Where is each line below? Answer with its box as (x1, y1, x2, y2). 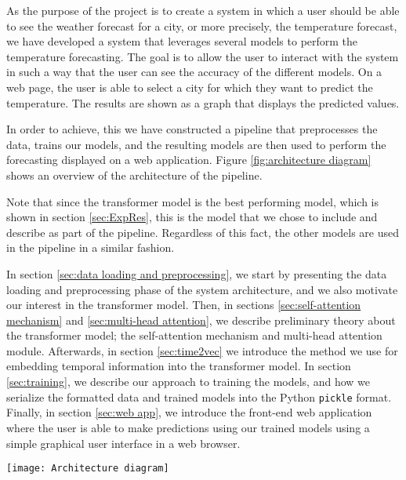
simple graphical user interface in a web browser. (6, 435, 241, 451)
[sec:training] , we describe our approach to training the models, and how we (6, 373, 370, 390)
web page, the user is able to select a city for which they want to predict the (6, 78, 373, 95)
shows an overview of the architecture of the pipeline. (6, 166, 263, 183)
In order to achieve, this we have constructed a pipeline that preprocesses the (6, 121, 378, 137)
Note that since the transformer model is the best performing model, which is (6, 193, 379, 209)
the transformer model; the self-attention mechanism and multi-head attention (6, 327, 382, 344)
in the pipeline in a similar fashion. (6, 239, 175, 256)
